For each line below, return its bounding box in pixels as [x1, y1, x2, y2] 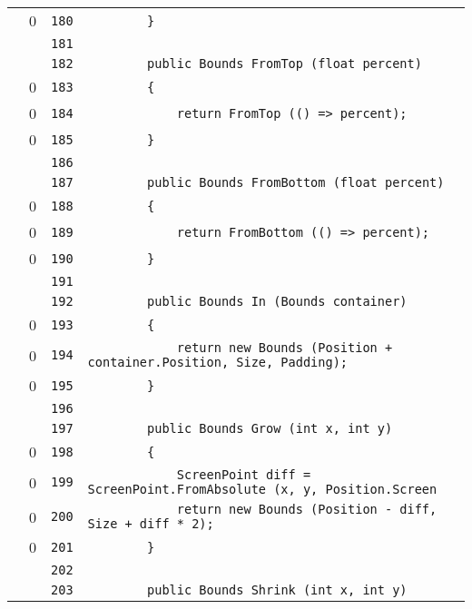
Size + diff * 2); [87, 516, 214, 531]
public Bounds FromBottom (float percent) [147, 175, 445, 190]
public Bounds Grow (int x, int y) [147, 421, 393, 436]
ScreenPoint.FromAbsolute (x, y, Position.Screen [87, 482, 438, 496]
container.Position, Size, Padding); [87, 355, 349, 369]
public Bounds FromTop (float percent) [147, 56, 422, 71]
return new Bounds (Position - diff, [176, 502, 438, 516]
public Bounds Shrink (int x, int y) [147, 583, 408, 597]
